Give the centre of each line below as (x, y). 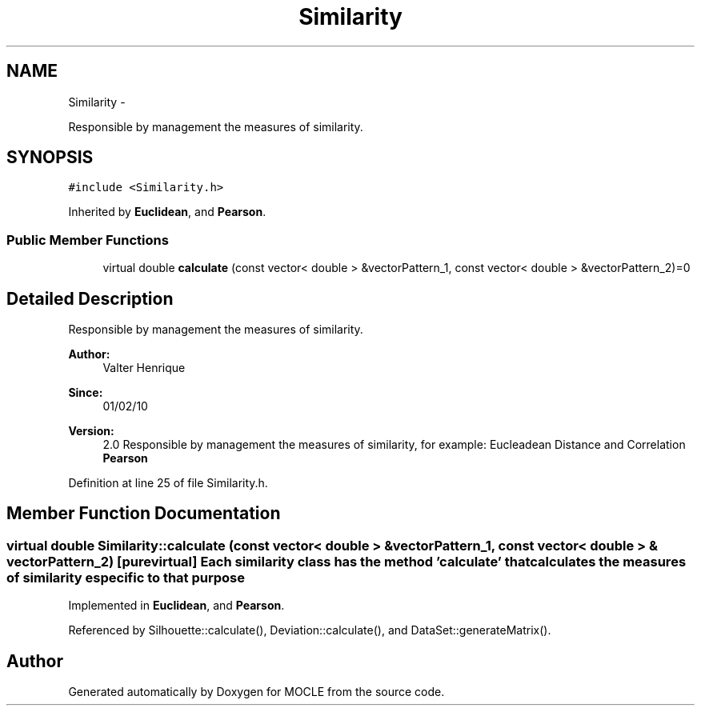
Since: (86, 393)
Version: (91, 431)
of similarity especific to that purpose (126, 577)
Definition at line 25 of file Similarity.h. (168, 483)
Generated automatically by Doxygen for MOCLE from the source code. (256, 692)
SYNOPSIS (50, 158)
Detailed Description (90, 298)
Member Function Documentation (144, 514)
